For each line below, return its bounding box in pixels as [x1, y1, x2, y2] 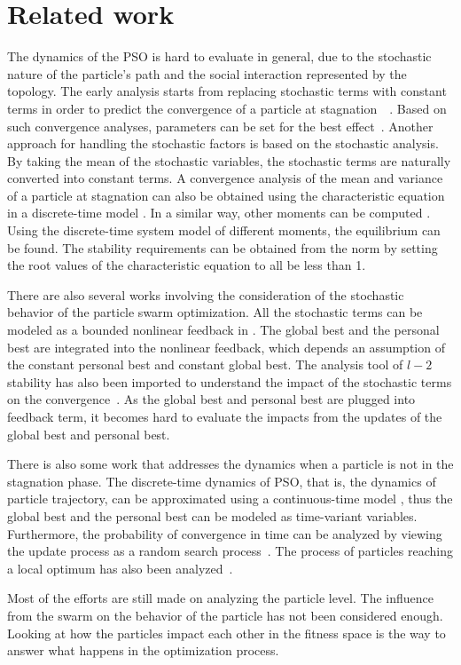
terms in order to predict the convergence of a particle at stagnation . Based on [7, 99, 447, 117]
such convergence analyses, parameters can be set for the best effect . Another [7, 116, 434, 135]
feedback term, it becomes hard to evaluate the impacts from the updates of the [7, 408, 442, 425]
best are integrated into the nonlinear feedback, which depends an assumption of [7, 337, 445, 356]
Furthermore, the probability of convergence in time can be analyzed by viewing [7, 524, 442, 542]
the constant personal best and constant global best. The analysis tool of [7, 355, 403, 374]
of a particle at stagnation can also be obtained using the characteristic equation [7, 186, 445, 204]
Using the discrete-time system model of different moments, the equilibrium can [7, 221, 441, 240]
